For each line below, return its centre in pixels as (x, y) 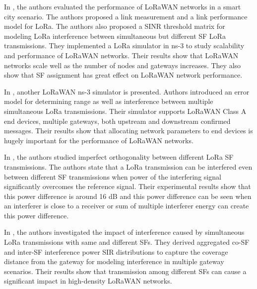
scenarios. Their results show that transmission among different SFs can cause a (125, 271)
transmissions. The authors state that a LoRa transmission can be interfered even (128, 166)
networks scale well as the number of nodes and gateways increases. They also (123, 65)
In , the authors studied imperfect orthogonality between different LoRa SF (119, 157)
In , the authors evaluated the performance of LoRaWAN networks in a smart (123, 6)
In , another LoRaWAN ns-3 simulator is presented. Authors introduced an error (127, 91)
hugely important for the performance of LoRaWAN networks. (99, 140)
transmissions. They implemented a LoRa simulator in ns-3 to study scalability (124, 46)
